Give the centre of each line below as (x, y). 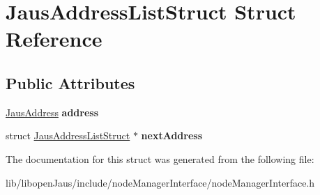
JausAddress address (52, 112)
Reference (54, 39)
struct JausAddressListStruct (68, 135)
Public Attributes (70, 83)
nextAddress (172, 135)
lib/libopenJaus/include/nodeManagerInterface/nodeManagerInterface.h (160, 182)
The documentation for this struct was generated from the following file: (160, 158)
